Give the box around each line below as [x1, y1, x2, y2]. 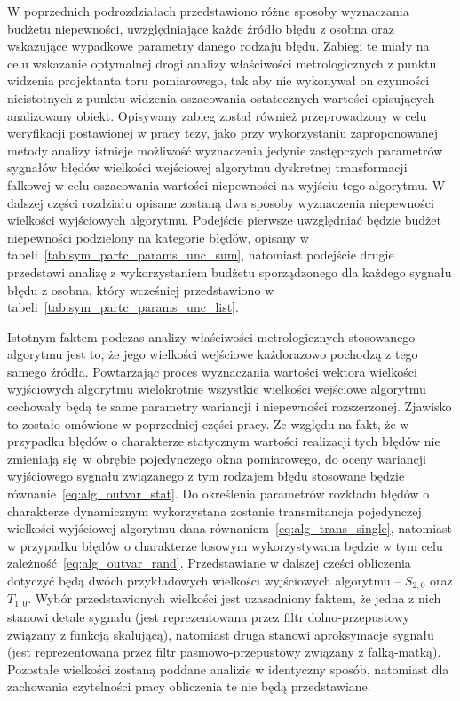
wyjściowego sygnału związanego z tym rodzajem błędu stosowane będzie [7, 466, 405, 485]
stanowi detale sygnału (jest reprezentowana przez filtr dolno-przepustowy [7, 607, 410, 625]
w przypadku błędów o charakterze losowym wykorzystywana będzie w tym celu [7, 536, 443, 554]
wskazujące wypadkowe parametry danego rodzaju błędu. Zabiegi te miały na [7, 36, 430, 55]
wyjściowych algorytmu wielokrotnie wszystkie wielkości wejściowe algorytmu [7, 379, 426, 398]
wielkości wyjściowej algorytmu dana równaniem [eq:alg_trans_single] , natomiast [7, 519, 453, 538]
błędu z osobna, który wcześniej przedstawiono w [7, 280, 274, 299]
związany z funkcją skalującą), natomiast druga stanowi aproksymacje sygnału [7, 625, 434, 643]
